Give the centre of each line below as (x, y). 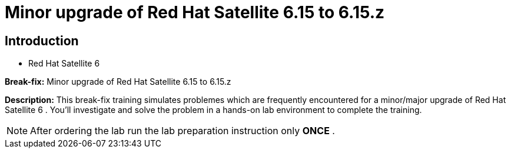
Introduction (42, 41)
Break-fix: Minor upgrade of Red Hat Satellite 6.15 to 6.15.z (118, 82)
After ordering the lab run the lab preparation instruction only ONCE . (182, 131)
